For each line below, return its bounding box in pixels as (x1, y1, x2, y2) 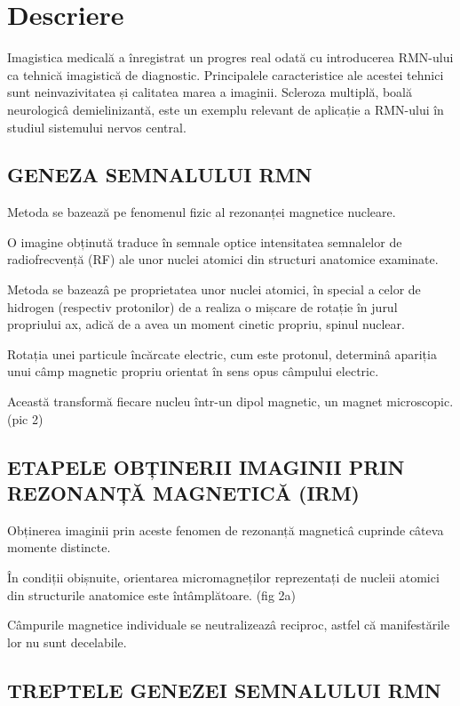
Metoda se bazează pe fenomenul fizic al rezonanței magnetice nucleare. (7, 203, 396, 221)
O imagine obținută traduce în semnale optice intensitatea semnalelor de (7, 232, 402, 251)
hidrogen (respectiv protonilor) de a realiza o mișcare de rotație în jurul (7, 297, 398, 316)
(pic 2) (7, 409, 44, 428)
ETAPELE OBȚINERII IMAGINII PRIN (7, 453, 405, 480)
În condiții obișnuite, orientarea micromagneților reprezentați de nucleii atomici (7, 568, 440, 587)
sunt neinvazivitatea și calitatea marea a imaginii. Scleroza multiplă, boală (7, 83, 413, 101)
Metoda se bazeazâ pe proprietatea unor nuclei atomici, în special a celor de (7, 280, 421, 299)
